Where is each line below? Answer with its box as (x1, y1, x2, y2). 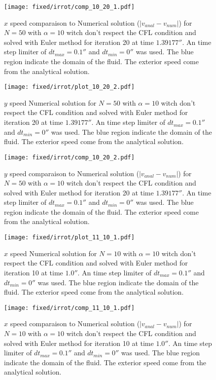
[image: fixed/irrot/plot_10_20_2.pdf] (4, 83, 135, 91)
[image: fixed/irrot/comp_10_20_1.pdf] (4, 3, 135, 10)
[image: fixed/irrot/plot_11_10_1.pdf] (4, 234, 135, 241)
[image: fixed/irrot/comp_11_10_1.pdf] (4, 304, 135, 311)
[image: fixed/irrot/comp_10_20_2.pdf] (4, 153, 135, 161)
